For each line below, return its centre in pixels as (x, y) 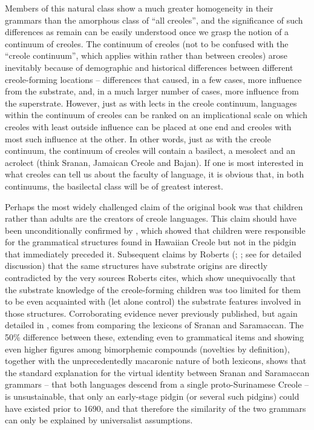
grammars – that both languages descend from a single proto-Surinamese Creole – (157, 384)
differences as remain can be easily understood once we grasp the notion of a (147, 32)
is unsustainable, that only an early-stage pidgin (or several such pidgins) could (152, 396)
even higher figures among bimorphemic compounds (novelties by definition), (147, 349)
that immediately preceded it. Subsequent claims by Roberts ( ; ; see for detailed (153, 253)
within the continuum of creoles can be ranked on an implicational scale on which (156, 115)
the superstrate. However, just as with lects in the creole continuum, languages (151, 103)
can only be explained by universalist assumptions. (99, 420)
